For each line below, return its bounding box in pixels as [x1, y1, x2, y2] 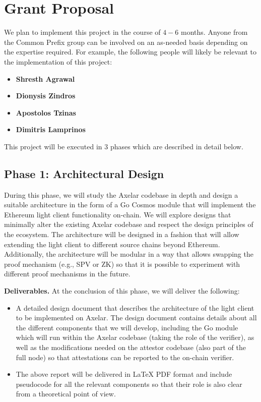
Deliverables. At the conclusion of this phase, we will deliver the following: [4, 285, 240, 296]
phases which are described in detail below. [110, 141, 243, 151]
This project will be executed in [4, 141, 102, 151]
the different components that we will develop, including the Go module [16, 322, 238, 332]
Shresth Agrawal [16, 73, 75, 84]
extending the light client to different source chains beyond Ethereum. [4, 239, 220, 249]
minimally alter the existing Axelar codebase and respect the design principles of [4, 219, 253, 229]
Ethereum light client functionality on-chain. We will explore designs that [4, 209, 231, 219]
